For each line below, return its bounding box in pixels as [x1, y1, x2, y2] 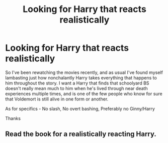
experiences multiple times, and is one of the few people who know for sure [5, 90, 162, 96]
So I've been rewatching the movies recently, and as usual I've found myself [5, 69, 163, 75]
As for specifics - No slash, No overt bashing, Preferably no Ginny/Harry [5, 105, 155, 111]
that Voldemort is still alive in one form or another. [5, 96, 109, 102]
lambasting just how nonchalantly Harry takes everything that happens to [5, 74, 157, 80]
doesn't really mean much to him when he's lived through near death [5, 85, 148, 91]
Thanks [5, 115, 21, 121]
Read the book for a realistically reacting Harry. [5, 130, 157, 138]
